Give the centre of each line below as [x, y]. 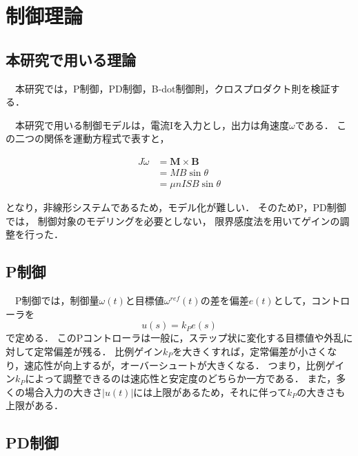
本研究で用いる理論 [71, 59]
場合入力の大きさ [63, 391]
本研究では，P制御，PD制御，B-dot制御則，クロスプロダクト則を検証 [172, 88]
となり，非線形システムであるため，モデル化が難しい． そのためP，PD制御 [176, 207]
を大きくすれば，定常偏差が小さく [250, 351]
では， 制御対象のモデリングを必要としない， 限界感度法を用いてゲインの [173, 220]
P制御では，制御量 [57, 300]
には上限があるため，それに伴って [210, 391]
